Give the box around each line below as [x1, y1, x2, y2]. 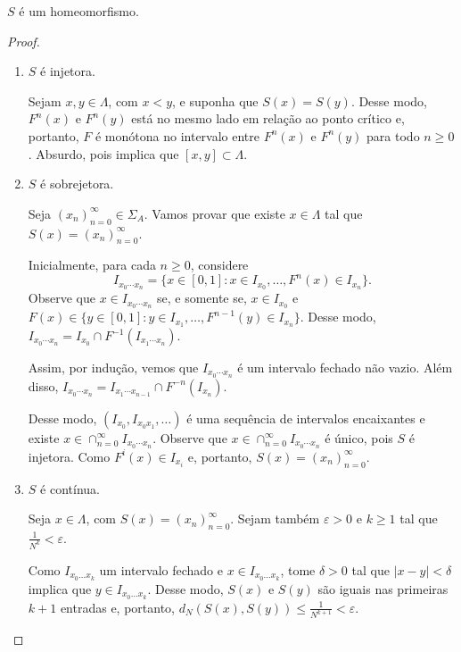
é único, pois [325, 428, 393, 447]
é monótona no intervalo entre [95, 126, 260, 145]
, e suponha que [172, 91, 259, 110]
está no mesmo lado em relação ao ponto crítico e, [131, 109, 405, 128]
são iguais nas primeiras [317, 579, 449, 598]
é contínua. [40, 479, 100, 497]
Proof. [7, 31, 40, 50]
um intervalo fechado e [99, 560, 223, 579]
